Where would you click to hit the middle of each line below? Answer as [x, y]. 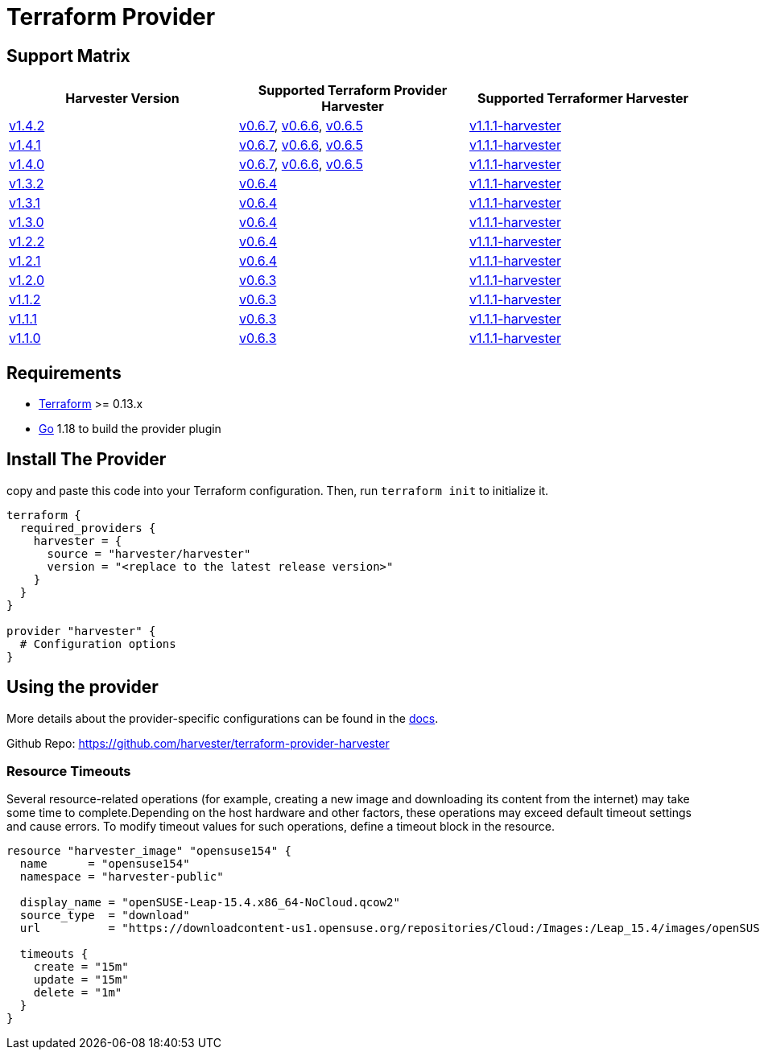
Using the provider [83, 687]
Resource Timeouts [69, 771]
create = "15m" [81, 967]
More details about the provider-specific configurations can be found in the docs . [223, 718]
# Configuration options [98, 643]
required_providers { [88, 528]
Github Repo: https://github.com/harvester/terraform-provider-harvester [198, 743]
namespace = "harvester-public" [122, 877]
